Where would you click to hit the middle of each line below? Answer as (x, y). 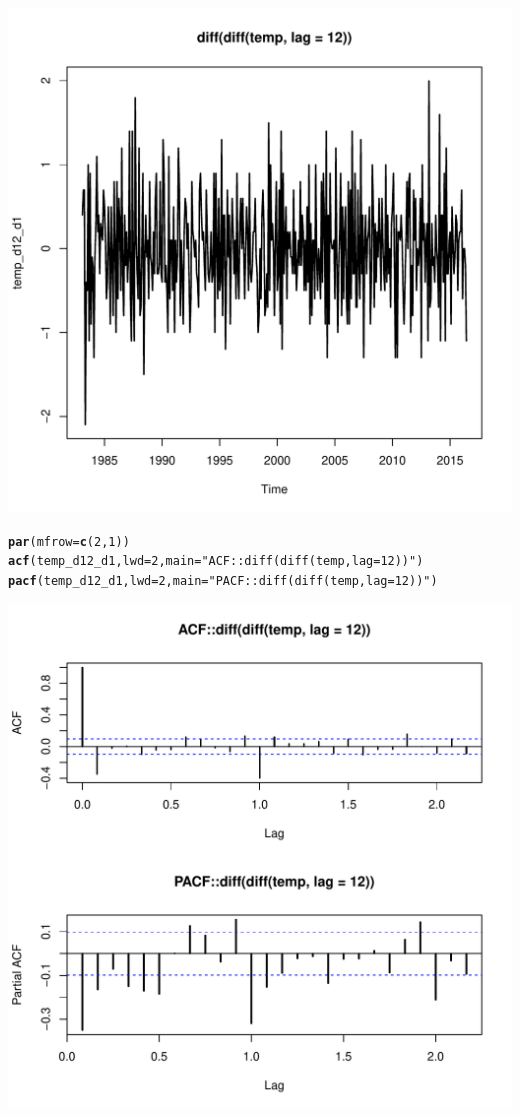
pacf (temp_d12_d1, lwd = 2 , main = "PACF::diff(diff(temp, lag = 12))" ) (223, 580)
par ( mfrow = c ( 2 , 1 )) (69, 541)
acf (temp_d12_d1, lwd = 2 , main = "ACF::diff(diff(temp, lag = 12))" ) (216, 561)
